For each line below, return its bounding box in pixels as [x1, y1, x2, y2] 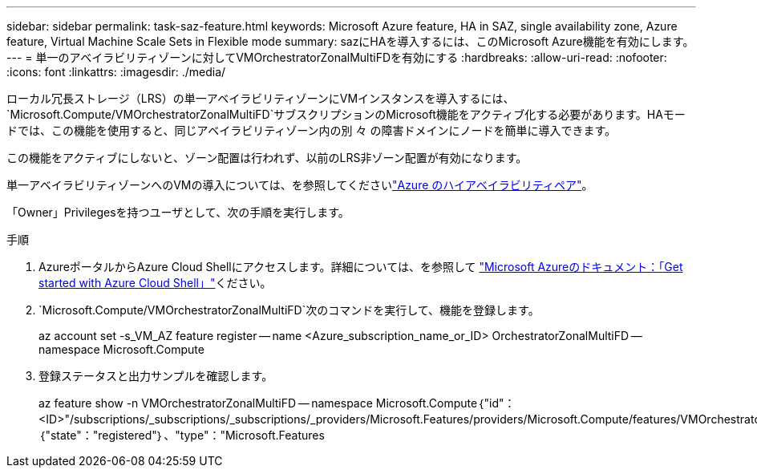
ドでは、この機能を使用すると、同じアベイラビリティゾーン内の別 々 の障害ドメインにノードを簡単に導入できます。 [6, 124, 617, 137]
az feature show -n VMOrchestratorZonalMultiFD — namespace [38, 396, 373, 410]
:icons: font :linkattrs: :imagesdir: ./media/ [6, 65, 226, 79]
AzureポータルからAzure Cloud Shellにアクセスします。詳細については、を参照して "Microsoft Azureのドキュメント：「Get [38, 260, 683, 273]
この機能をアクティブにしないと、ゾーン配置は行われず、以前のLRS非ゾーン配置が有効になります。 [6, 151, 528, 164]
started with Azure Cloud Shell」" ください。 [38, 276, 272, 290]
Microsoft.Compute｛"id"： [375, 396, 516, 410]
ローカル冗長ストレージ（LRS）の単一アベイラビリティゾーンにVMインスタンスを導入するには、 [6, 91, 515, 105]
